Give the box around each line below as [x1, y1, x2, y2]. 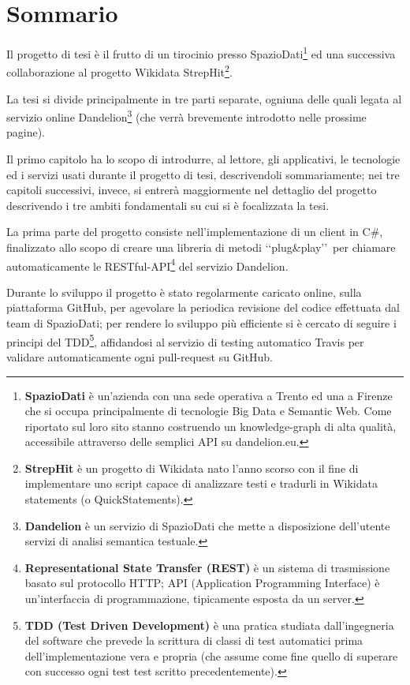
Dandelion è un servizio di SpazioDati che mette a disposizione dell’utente [24, 517, 390, 533]
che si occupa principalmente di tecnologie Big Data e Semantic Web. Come [24, 402, 392, 419]
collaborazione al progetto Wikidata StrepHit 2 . [6, 62, 233, 80]
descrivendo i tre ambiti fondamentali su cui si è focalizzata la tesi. [6, 197, 330, 213]
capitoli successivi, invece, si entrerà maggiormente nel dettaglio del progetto [6, 182, 377, 198]
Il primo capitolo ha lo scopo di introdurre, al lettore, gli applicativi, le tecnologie [6, 151, 401, 167]
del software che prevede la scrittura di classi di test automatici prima [24, 632, 363, 649]
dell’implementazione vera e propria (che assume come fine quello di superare [24, 647, 398, 664]
